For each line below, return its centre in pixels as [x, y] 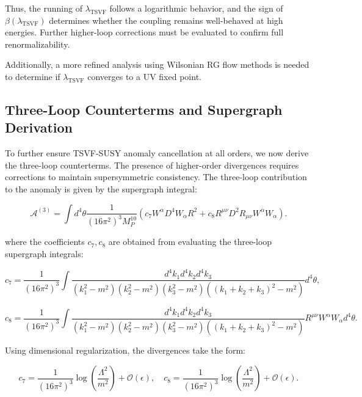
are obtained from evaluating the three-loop [190, 242]
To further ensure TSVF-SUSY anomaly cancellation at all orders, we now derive [157, 153]
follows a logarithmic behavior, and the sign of [196, 8]
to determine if [33, 76]
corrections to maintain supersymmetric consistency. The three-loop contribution [156, 177]
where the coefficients [45, 242]
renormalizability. [38, 44]
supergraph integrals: [44, 254]
